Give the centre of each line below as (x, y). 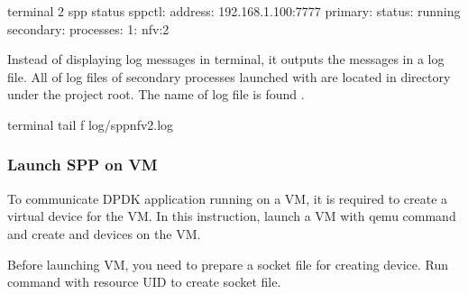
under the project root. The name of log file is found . (156, 94)
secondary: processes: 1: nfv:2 (88, 28)
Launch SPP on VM (83, 165)
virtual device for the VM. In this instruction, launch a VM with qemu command (232, 216)
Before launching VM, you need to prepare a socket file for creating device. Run (228, 264)
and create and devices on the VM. (104, 233)
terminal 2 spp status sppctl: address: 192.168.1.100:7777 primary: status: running (234, 11)
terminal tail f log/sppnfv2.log (91, 124)
